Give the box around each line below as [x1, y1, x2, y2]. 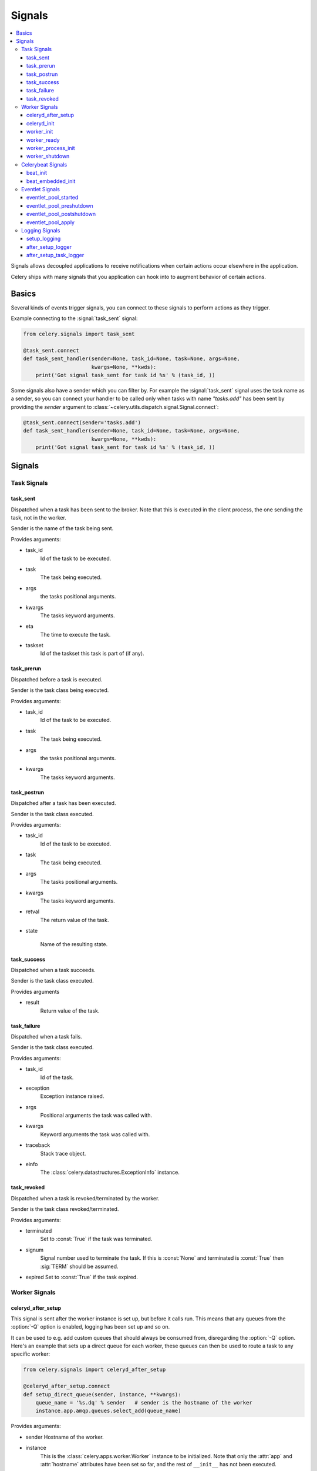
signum [25, 1246, 44, 1253]
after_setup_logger [26, 243, 72, 250]
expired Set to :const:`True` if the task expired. [25, 1273, 138, 1280]
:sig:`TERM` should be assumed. [40, 1263, 119, 1270]
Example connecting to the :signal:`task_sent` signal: [11, 315, 138, 322]
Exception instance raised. [40, 1093, 104, 1100]
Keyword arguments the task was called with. [40, 1130, 150, 1138]
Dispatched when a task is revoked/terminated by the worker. [11, 1194, 160, 1202]
